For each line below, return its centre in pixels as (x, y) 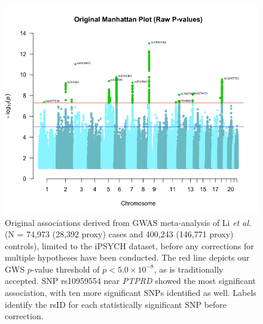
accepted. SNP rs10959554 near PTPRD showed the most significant (130, 281)
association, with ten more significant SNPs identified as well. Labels (131, 293)
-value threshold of (65, 269)
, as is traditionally (189, 269)
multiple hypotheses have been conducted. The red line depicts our (127, 257)
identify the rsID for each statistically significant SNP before (116, 304)
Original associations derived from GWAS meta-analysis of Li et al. (128, 222)
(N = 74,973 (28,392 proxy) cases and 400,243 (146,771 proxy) (119, 234)
